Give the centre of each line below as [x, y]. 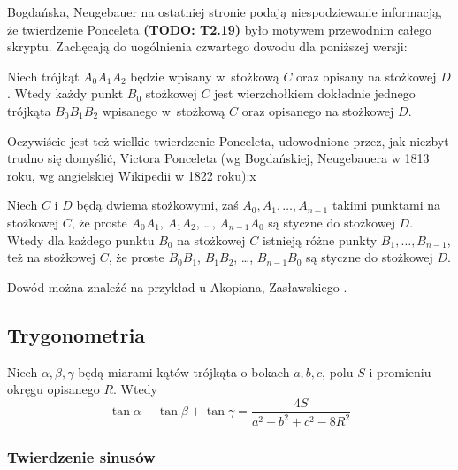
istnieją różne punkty [320, 239]
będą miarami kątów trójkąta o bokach [184, 371]
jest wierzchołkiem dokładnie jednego [315, 93]
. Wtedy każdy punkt [65, 93]
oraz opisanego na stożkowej [318, 110]
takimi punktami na [386, 205]
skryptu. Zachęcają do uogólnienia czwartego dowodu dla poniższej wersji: [207, 46]
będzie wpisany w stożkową [205, 76]
